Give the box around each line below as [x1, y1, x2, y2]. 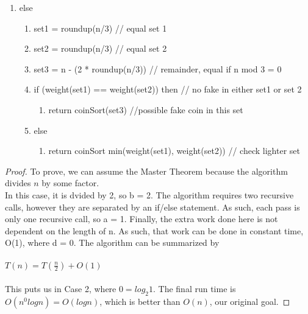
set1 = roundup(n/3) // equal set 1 [34, 21, 167, 34]
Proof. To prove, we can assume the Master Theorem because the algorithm [5, 164, 288, 177]
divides [5, 176, 31, 189]
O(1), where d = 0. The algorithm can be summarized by [5, 236, 220, 249]
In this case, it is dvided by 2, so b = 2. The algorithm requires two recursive [5, 188, 294, 201]
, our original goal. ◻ [209, 295, 290, 307]
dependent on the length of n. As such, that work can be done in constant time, [5, 224, 304, 237]
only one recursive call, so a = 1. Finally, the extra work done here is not [5, 212, 278, 225]
